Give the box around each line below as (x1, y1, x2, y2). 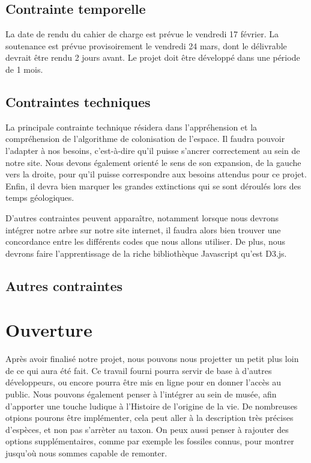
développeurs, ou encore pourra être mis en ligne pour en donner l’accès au (5, 376, 282, 388)
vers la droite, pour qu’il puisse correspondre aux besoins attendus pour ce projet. (5, 168, 307, 180)
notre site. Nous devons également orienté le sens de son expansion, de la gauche (5, 156, 301, 168)
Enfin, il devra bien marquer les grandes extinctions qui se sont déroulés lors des (5, 179, 301, 192)
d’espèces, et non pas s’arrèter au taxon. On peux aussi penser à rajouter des (5, 423, 289, 435)
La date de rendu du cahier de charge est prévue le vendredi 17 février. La (5, 28, 279, 40)
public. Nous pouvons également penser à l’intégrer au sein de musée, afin (5, 388, 277, 400)
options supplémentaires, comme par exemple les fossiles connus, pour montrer (5, 435, 294, 447)
